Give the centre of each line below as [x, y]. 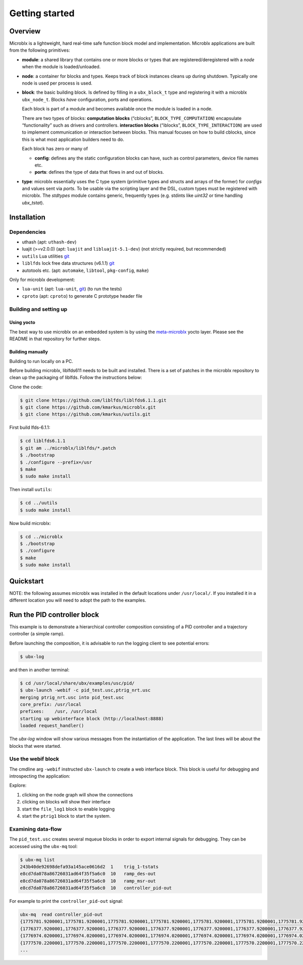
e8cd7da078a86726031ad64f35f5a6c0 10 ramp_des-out [88, 874]
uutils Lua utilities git [46, 256]
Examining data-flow [35, 829]
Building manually [29, 352]
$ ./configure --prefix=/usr [56, 462]
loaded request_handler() [52, 726]
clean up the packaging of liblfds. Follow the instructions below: [76, 378]
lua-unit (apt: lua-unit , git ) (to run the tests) [72, 289]
